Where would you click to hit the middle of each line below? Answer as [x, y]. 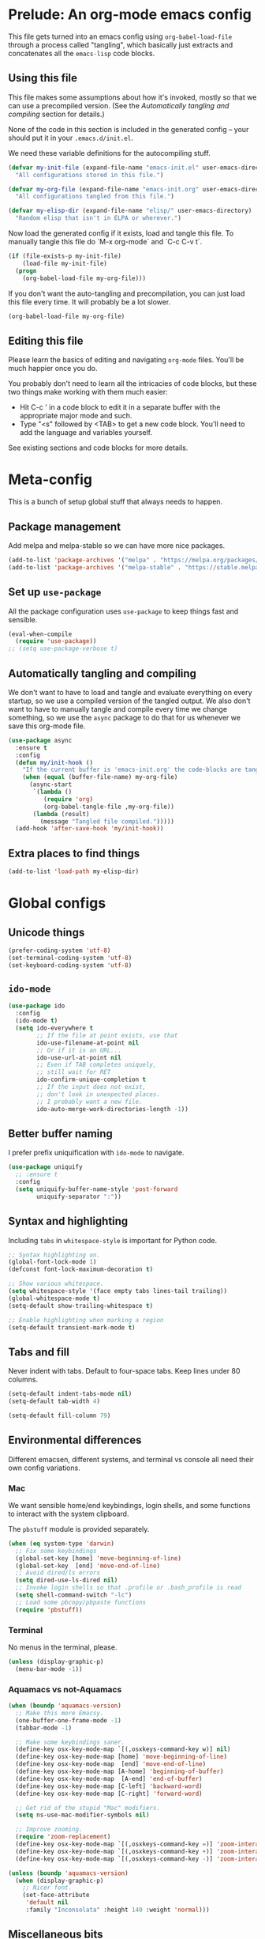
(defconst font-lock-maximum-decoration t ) [81, 1270]
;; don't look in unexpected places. [98, 1094]
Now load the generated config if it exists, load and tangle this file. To [121, 233]
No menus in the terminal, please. [63, 1647]
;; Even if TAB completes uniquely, [97, 1065]
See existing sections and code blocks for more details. [98, 448]
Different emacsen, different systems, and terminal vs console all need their [131, 1459]
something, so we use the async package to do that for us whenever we [124, 717]
